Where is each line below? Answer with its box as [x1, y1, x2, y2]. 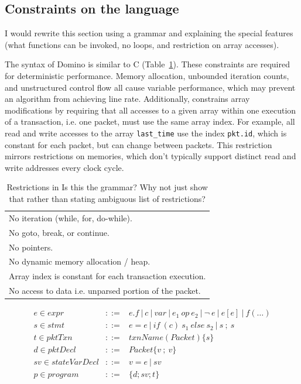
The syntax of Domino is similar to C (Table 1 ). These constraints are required [5, 58, 290, 70]
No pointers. [9, 241, 53, 253]
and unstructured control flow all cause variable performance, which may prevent [5, 81, 296, 93]
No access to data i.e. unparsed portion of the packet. [9, 284, 201, 297]
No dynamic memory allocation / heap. [9, 255, 150, 268]
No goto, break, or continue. [9, 226, 110, 238]
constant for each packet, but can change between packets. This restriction [5, 138, 272, 150]
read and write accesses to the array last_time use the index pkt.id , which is [5, 126, 287, 139]
